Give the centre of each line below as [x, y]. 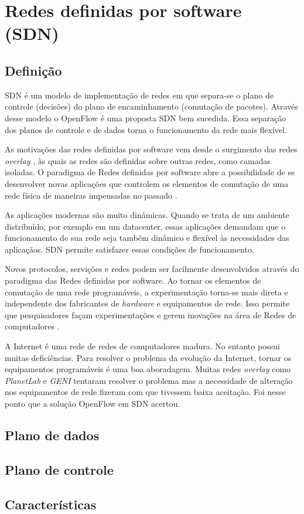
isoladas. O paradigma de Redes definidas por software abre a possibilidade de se [150, 172]
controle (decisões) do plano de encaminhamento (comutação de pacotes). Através [151, 106]
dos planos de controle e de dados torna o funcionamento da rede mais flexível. [146, 129]
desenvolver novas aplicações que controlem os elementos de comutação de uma [147, 183]
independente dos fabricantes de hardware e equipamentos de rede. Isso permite [147, 303]
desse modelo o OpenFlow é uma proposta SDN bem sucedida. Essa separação [146, 118]
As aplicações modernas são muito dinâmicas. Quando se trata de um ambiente [147, 215]
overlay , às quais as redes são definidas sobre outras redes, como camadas [138, 160]
